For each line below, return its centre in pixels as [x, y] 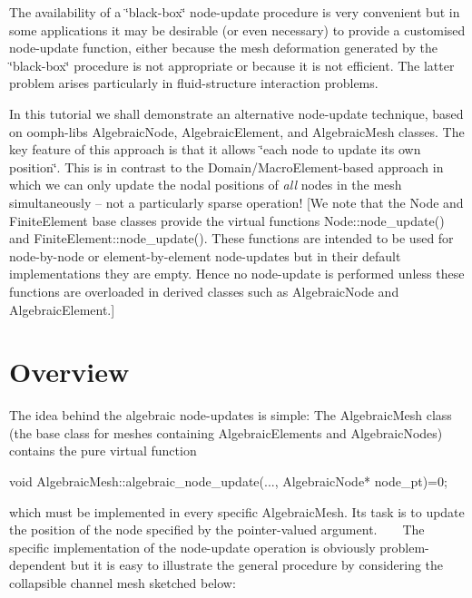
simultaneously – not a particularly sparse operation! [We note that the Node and [236, 202]
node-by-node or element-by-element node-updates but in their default [205, 255]
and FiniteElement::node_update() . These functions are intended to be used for [231, 238]
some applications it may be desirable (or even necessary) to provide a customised [237, 29]
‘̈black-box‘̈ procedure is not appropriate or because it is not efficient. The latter [232, 65]
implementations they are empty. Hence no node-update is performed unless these [237, 274]
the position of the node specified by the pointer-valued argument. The [217, 529]
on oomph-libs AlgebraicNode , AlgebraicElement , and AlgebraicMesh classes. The [237, 131]
